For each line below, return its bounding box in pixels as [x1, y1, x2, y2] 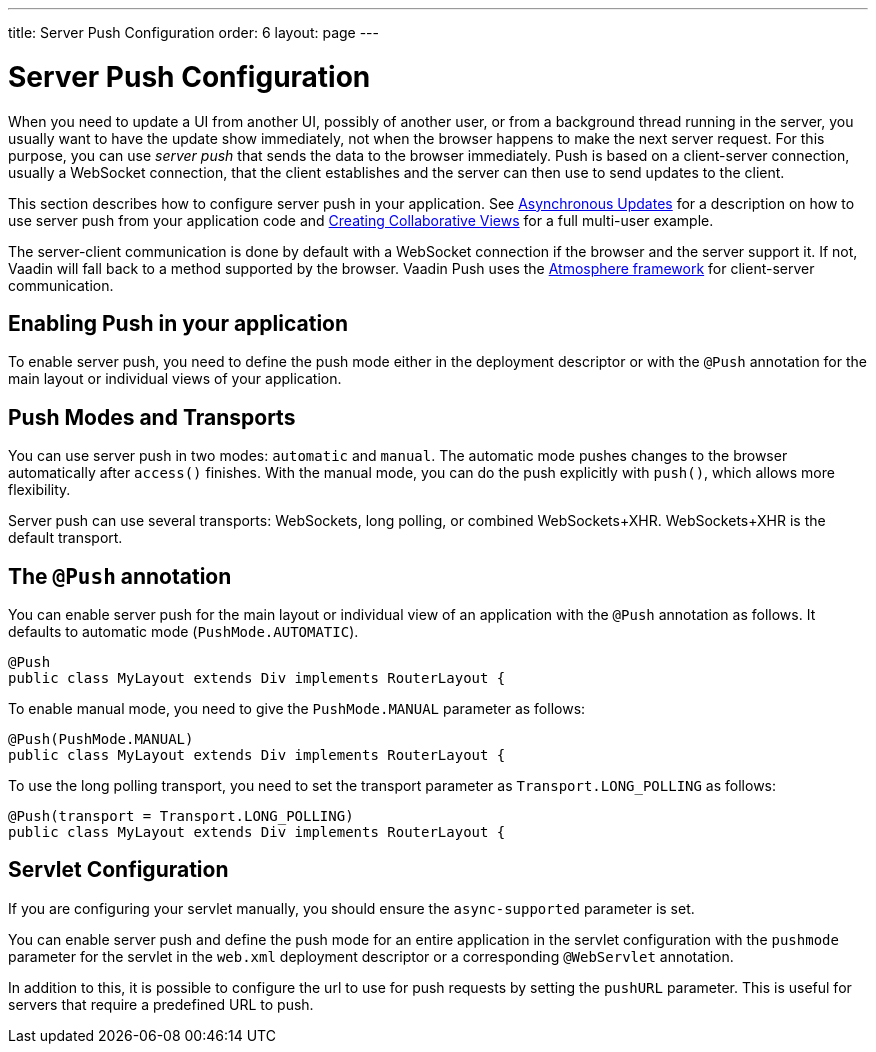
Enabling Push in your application [8, 310, 349, 336]
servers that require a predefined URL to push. [8, 995, 314, 1013]
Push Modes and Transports [8, 404, 296, 430]
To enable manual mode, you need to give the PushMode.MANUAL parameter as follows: [8, 700, 586, 718]
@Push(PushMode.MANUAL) [8, 731, 194, 748]
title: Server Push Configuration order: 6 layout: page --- [8, 24, 379, 41]
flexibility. [8, 481, 71, 499]
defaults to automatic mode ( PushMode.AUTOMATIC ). [8, 623, 359, 641]
